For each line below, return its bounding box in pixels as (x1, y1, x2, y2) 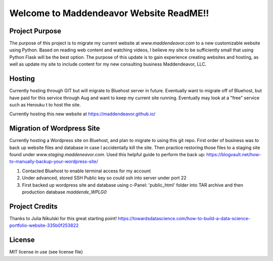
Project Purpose (9, 27, 62, 35)
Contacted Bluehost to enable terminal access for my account (22, 168, 151, 174)
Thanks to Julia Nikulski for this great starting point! (9, 215, 117, 221)
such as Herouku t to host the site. (9, 101, 81, 108)
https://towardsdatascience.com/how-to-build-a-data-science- (118, 215, 250, 221)
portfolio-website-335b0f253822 (9, 222, 79, 229)
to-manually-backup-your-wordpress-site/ (9, 159, 99, 165)
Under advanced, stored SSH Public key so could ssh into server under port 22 (22, 175, 187, 181)
